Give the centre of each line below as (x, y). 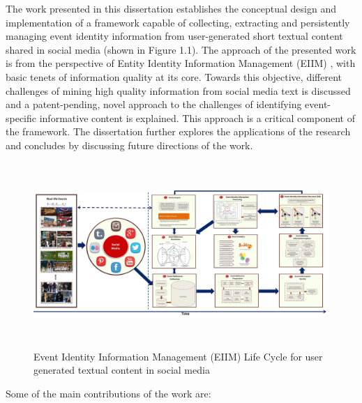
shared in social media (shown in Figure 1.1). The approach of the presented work (181, 49)
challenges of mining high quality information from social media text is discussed (178, 90)
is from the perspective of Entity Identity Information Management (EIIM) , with (181, 63)
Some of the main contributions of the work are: (108, 393)
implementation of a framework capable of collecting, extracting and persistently (178, 22)
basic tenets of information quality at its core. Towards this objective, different (174, 76)
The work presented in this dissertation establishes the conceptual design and (171, 8)
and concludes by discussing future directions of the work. (129, 145)
